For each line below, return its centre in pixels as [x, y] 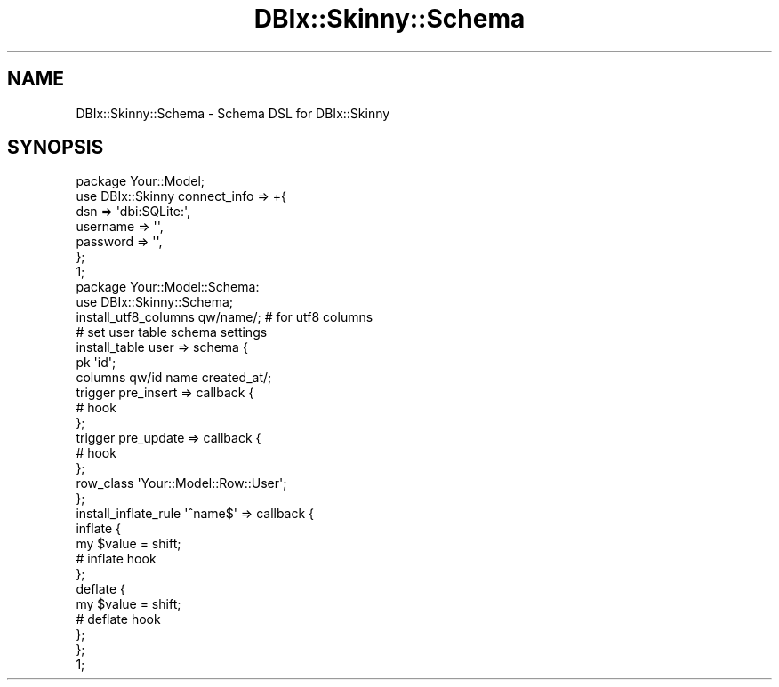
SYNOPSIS [56, 148]
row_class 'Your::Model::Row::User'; [181, 483]
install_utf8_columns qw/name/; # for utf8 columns [225, 317]
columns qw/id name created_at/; [174, 378]
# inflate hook [116, 559]
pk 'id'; [96, 363]
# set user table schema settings [172, 332]
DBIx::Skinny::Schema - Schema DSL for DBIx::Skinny [233, 113]
